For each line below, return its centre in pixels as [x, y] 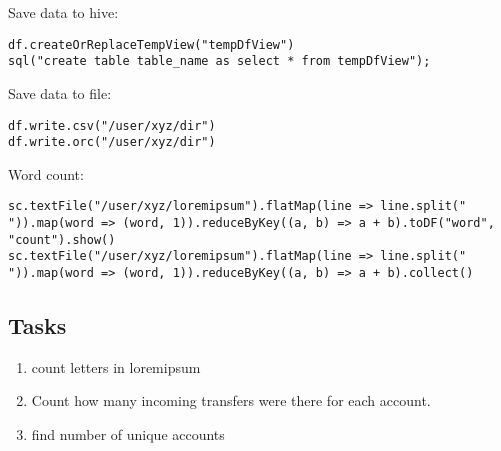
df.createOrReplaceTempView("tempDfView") [151, 44]
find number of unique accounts [128, 434]
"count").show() [62, 239]
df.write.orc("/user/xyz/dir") [112, 142]
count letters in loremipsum [116, 366]
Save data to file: [60, 92]
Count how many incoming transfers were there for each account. [231, 400]
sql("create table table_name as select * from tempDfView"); [219, 61]
